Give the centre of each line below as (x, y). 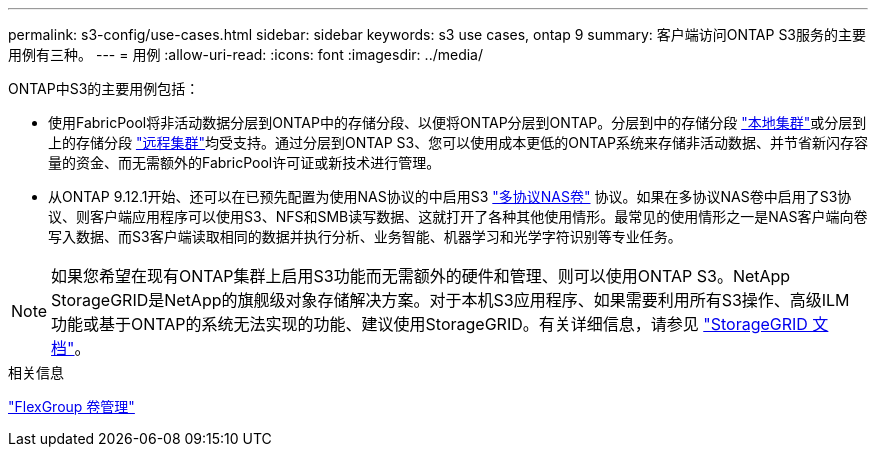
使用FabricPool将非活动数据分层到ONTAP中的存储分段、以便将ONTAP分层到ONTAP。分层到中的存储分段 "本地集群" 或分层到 (457, 122)
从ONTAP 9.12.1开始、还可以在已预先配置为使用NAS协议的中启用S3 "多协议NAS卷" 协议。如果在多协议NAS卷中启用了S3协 (450, 196)
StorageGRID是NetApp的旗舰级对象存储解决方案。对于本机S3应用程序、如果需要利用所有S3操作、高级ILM (450, 300)
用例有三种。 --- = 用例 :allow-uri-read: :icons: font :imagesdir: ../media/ (246, 54)
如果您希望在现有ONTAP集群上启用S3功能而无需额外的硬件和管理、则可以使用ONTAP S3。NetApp (421, 276)
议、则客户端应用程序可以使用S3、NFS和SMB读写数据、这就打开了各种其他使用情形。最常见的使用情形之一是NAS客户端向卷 (458, 216)
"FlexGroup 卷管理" (71, 406)
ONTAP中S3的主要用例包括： (104, 88)
